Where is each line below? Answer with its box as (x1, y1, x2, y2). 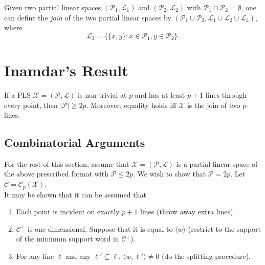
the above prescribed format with (4, 168, 108, 179)
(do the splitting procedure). (161, 250, 251, 261)
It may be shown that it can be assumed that (4, 189, 146, 200)
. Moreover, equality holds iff (86, 99, 176, 110)
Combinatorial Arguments (4, 135, 145, 150)
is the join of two (187, 99, 240, 110)
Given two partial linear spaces (4, 2, 101, 12)
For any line (16, 250, 54, 261)
